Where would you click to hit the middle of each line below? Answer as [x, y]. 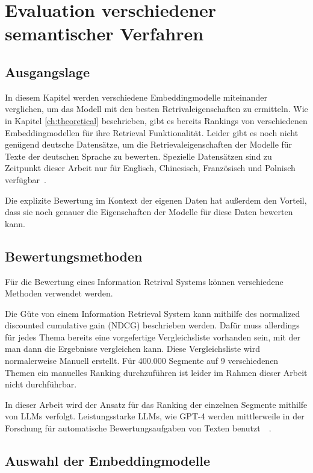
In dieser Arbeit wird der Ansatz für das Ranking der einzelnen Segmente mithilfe [156, 404]
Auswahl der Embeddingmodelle [108, 461]
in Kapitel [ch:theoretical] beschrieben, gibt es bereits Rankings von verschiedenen [156, 120]
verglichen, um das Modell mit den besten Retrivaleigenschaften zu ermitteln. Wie [156, 109]
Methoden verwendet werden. [59, 293]
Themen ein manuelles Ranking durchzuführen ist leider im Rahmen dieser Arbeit [156, 372]
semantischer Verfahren [104, 33]
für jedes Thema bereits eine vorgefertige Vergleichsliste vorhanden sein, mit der [153, 337]
